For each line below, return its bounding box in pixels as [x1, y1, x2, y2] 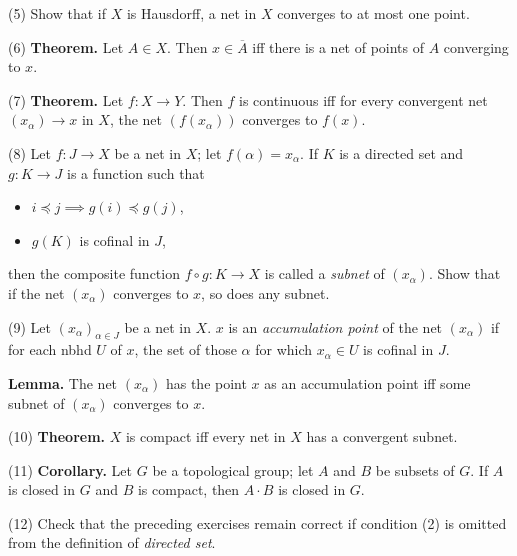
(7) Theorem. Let [8, 89, 124, 110]
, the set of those [134, 339, 237, 360]
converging [443, 36, 509, 57]
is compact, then [137, 479, 240, 500]
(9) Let [8, 316, 51, 337]
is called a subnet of [264, 263, 385, 284]
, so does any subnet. [201, 282, 330, 303]
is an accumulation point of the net [228, 316, 443, 337]
